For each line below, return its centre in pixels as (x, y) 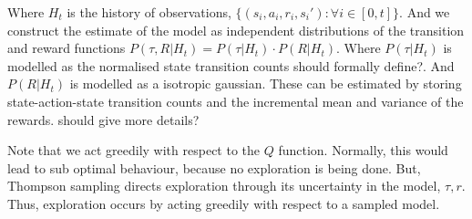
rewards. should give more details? (103, 119)
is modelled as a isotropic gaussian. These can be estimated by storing (266, 83)
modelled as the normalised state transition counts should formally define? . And (231, 65)
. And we (425, 12)
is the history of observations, (149, 12)
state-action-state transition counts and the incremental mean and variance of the (236, 101)
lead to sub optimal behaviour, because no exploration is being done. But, (214, 167)
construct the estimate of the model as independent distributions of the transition (236, 30)
